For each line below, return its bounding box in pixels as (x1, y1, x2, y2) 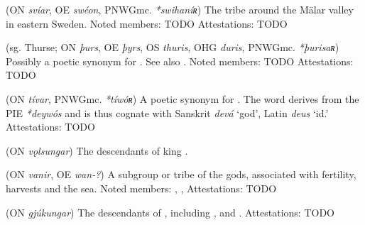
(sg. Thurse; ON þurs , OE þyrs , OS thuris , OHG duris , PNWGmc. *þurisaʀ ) (6, 40, 339, 55)
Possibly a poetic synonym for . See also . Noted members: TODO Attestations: (6, 53, 354, 68)
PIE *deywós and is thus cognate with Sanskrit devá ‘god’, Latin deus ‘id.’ (6, 105, 329, 120)
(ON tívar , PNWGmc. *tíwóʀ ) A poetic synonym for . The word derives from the (6, 91, 359, 106)
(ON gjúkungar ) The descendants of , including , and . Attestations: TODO (6, 204, 334, 219)
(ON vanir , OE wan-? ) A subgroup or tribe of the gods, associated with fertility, (6, 167, 356, 182)
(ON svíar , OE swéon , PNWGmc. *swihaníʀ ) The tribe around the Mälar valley (6, 2, 354, 16)
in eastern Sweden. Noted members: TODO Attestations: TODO (6, 16, 288, 31)
